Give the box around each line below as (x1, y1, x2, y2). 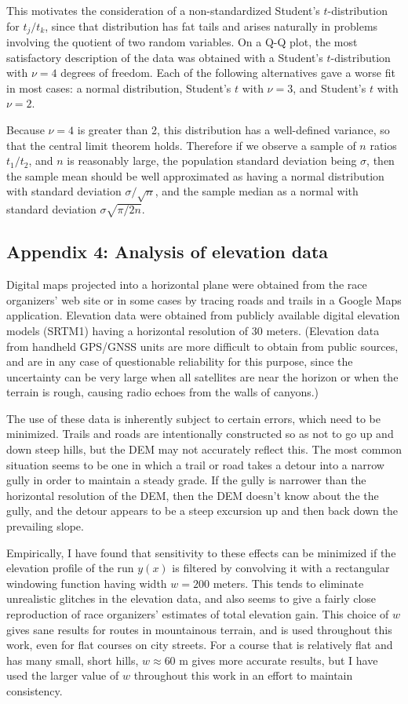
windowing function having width (6, 575, 167, 591)
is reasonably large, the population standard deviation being (67, 152, 357, 169)
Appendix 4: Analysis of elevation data (6, 239, 329, 264)
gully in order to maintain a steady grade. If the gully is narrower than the (6, 472, 366, 488)
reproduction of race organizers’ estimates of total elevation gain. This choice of (6, 606, 389, 622)
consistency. (6, 682, 63, 699)
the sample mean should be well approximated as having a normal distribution (6, 167, 384, 184)
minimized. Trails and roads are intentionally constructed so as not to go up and (6, 425, 394, 442)
